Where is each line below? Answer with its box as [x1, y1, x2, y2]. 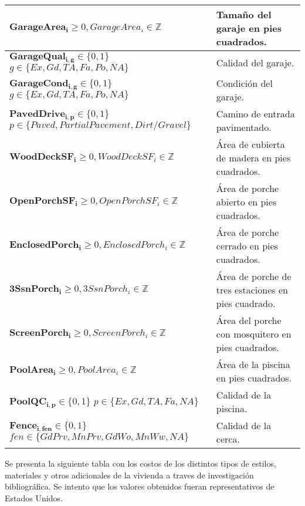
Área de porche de [216, 269, 292, 283]
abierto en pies [216, 194, 277, 208]
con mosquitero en [216, 326, 292, 340]
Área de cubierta [216, 137, 285, 151]
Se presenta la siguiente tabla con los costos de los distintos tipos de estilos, [5, 457, 276, 469]
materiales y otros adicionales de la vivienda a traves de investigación [5, 468, 254, 481]
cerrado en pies [216, 238, 278, 252]
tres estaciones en [216, 282, 288, 296]
